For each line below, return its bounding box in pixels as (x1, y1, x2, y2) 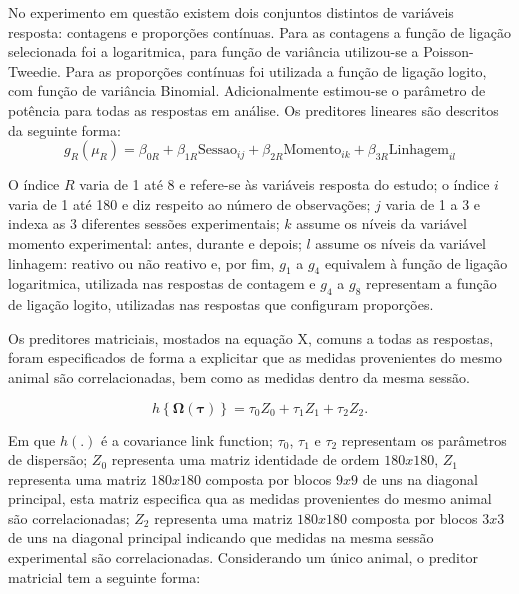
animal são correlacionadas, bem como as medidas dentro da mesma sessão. (8, 366, 470, 387)
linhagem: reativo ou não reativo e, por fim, (8, 252, 275, 273)
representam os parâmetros (341, 429, 507, 450)
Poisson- (423, 41, 474, 62)
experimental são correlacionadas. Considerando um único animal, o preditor (8, 547, 478, 568)
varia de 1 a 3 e (385, 193, 481, 214)
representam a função (365, 273, 497, 294)
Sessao (197, 143, 237, 158)
